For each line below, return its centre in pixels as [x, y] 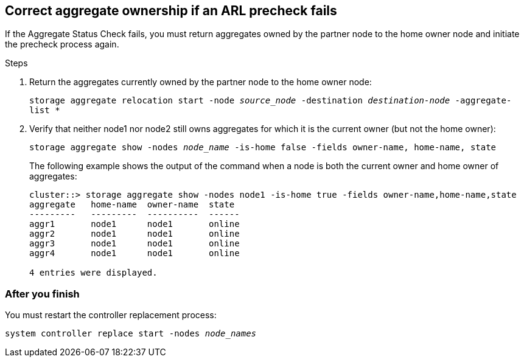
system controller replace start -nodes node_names [131, 334]
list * [45, 110]
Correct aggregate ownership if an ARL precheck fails [171, 11]
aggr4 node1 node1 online [134, 253]
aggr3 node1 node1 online [134, 244]
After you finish [42, 294]
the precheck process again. [62, 44]
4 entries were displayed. [93, 273]
